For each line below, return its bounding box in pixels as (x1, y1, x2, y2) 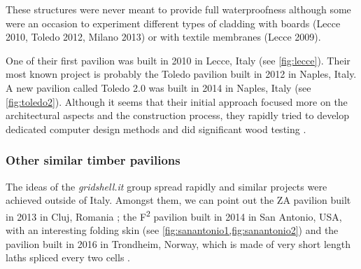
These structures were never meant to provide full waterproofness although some (6, 2, 351, 16)
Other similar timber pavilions (6, 151, 180, 169)
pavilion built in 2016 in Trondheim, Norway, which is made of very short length (6, 236, 351, 251)
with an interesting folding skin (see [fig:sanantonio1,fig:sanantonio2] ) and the (6, 223, 339, 237)
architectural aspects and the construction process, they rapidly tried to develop (6, 108, 350, 123)
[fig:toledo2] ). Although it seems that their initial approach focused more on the (6, 94, 348, 109)
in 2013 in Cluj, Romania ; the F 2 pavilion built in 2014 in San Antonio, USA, (6, 207, 342, 223)
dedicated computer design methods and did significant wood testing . (6, 121, 306, 136)
